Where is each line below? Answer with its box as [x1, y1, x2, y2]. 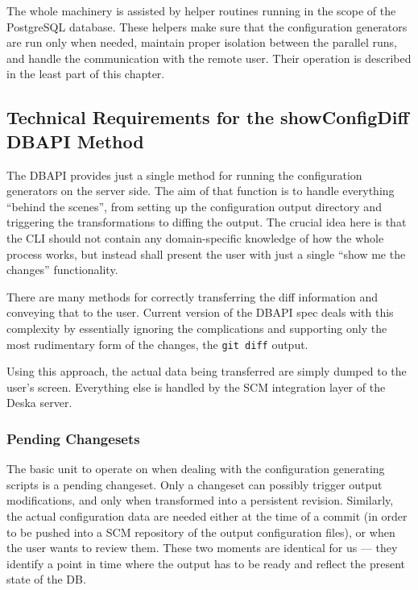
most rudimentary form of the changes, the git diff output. [6, 335, 308, 352]
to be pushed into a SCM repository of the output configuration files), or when [6, 523, 395, 540]
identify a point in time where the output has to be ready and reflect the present [6, 555, 405, 571]
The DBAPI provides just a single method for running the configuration [6, 166, 362, 183]
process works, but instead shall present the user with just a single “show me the [6, 245, 406, 262]
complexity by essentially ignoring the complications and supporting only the [6, 319, 387, 336]
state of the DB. [6, 571, 86, 588]
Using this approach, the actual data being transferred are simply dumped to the [6, 363, 407, 380]
